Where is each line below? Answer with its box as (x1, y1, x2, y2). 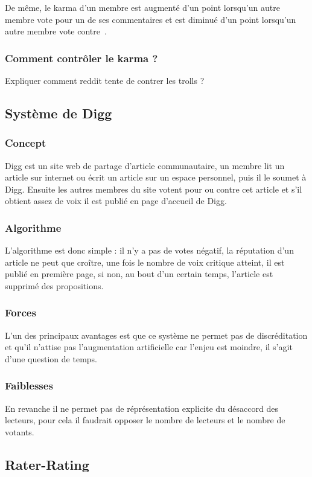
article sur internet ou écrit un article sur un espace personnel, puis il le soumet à (5, 171, 307, 184)
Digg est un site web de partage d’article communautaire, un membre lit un (5, 159, 285, 171)
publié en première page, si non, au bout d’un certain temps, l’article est (5, 267, 273, 280)
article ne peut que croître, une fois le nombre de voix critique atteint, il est (5, 255, 285, 268)
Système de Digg (5, 103, 112, 122)
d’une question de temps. (5, 352, 97, 365)
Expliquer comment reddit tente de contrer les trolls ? (5, 74, 205, 86)
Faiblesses (5, 378, 53, 393)
